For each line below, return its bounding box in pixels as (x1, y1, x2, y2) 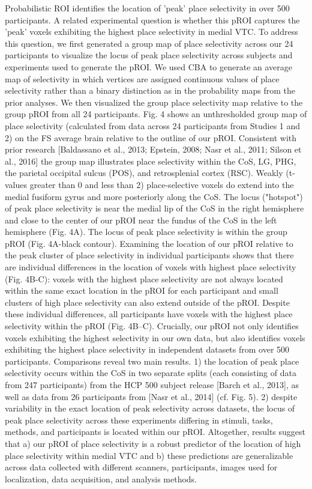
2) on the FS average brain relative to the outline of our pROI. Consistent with (5, 131, 297, 144)
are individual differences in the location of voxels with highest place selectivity (5, 261, 296, 273)
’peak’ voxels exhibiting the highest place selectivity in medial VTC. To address (5, 25, 298, 38)
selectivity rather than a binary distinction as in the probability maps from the (5, 84, 295, 97)
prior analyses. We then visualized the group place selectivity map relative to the (5, 96, 303, 108)
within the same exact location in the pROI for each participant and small (5, 284, 278, 297)
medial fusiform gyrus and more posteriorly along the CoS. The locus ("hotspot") (5, 190, 303, 202)
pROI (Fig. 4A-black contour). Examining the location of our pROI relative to (5, 237, 293, 249)
